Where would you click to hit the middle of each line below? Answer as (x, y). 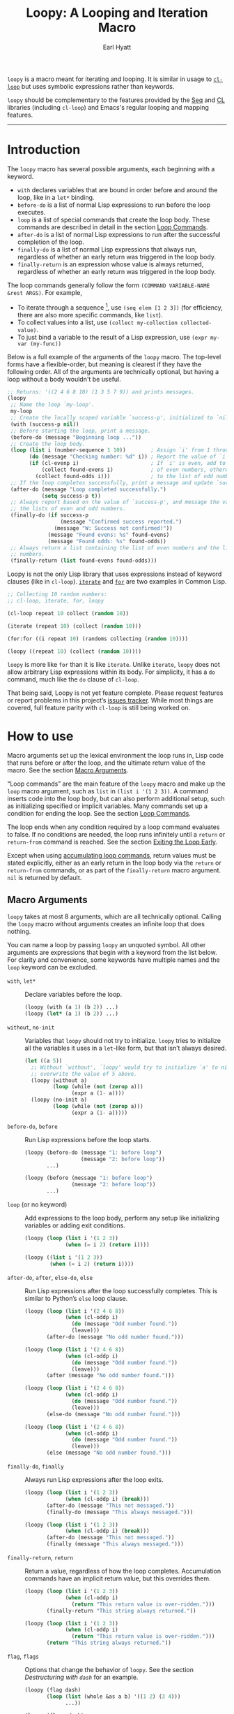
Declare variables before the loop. (73, 995)
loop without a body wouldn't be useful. (64, 379)
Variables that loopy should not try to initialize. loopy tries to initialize (123, 1040)
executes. (31, 212)
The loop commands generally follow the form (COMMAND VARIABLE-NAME (109, 285)
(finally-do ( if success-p (49, 515)
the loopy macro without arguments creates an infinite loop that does (106, 924)
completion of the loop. (51, 242)
